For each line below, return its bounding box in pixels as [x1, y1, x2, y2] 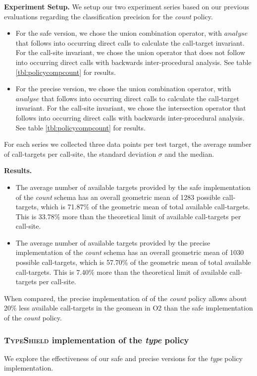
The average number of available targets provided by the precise [15, 237, 210, 248]
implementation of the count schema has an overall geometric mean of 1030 [15, 247, 244, 257]
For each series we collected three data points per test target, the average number [4, 139, 252, 149]
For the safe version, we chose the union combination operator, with [15, 28, 222, 38]
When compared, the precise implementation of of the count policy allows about [4, 293, 247, 303]
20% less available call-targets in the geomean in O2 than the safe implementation [4, 303, 253, 313]
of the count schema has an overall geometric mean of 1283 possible [15, 191, 220, 202]
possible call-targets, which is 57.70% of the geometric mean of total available [15, 257, 251, 267]
